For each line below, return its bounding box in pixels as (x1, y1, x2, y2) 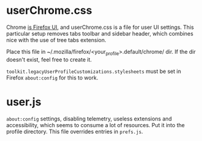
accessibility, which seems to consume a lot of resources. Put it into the (6, 121, 185, 128)
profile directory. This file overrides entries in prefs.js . (6, 128, 143, 135)
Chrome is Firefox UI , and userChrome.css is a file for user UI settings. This (6, 23, 194, 31)
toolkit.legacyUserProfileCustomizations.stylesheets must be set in (6, 67, 181, 75)
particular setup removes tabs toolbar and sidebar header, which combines (6, 30, 194, 37)
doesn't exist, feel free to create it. (6, 55, 92, 63)
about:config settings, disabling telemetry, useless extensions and (6, 115, 172, 122)
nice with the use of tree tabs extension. (6, 36, 107, 43)
